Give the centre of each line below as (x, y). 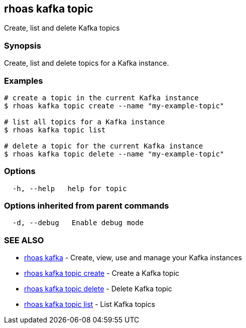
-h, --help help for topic (70, 188)
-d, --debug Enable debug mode (78, 223)
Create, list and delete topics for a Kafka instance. (87, 63)
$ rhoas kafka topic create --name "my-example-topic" (114, 106)
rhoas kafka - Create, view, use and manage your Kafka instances (133, 258)
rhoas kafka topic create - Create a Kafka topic (102, 273)
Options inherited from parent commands (87, 206)
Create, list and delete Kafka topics (62, 28)
